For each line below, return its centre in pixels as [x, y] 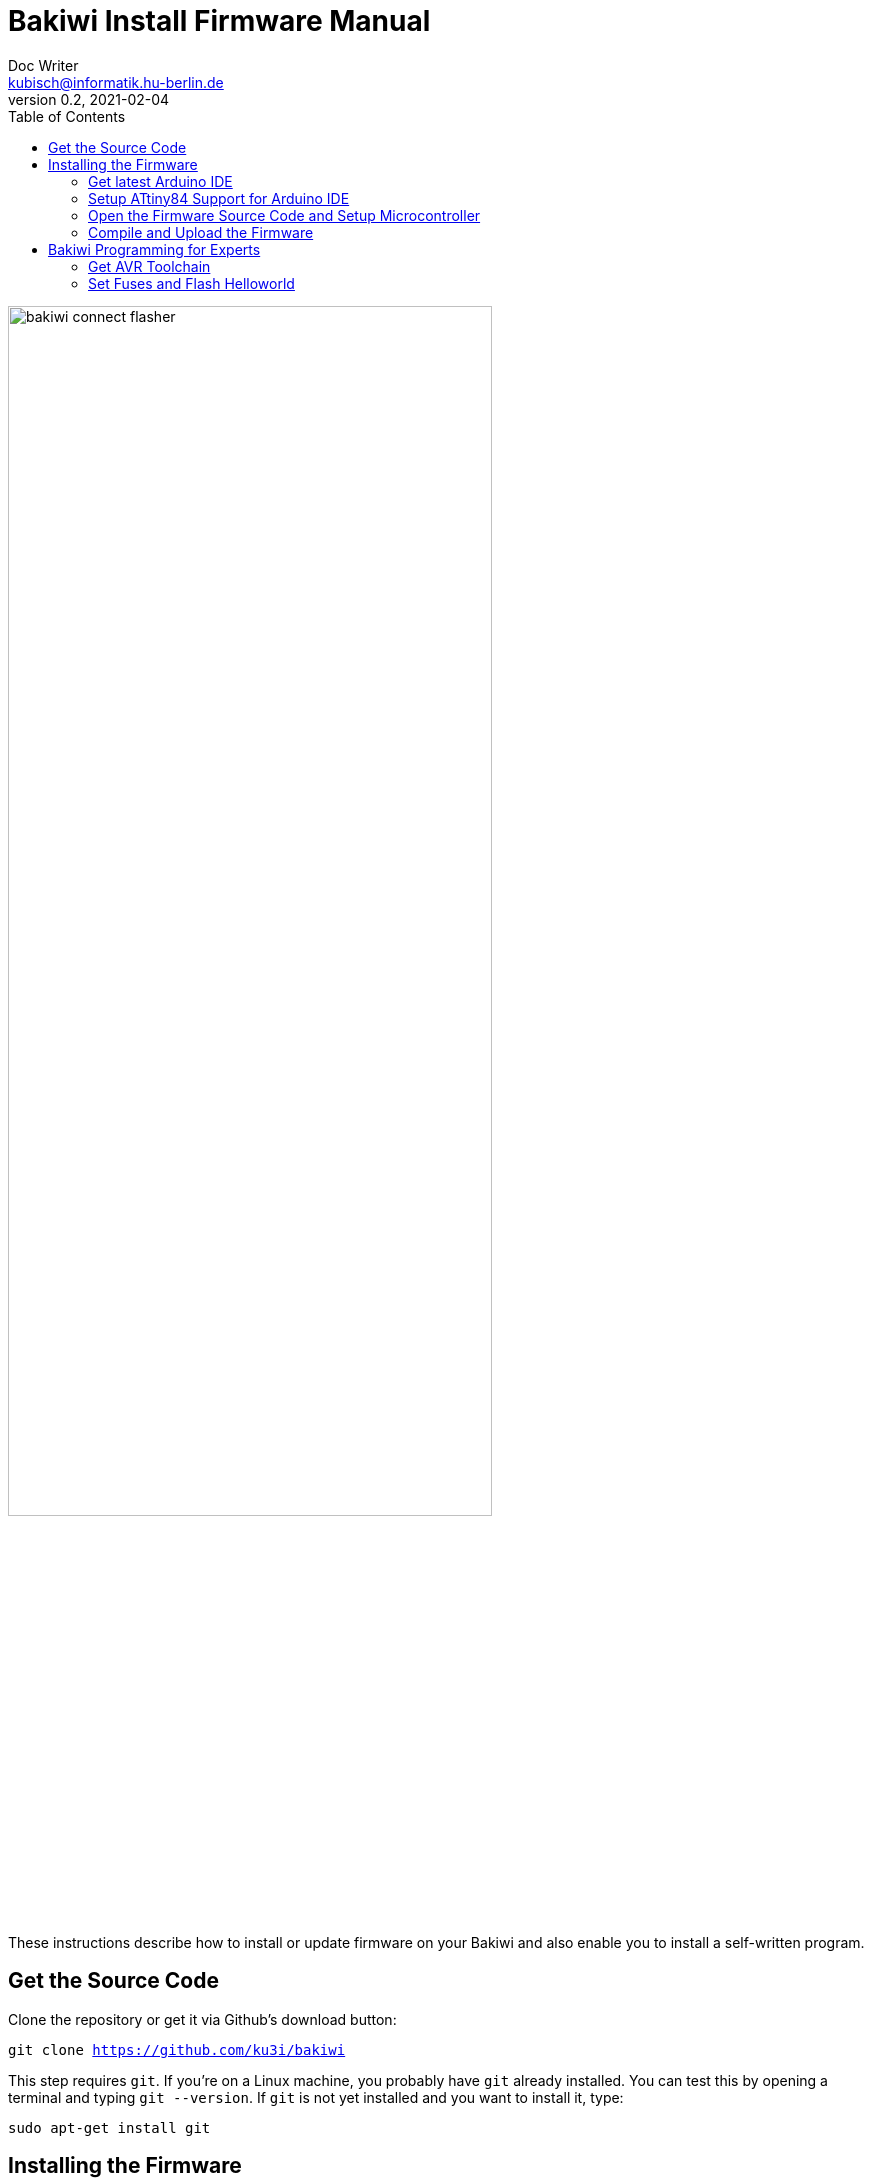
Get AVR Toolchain [149, 266]
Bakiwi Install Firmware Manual [219, 21]
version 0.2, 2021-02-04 [89, 99]
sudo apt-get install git [109, 2127]
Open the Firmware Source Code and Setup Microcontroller [284, 215]
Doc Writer [43, 65]
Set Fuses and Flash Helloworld [191, 283]
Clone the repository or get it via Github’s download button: [202, 2019]
